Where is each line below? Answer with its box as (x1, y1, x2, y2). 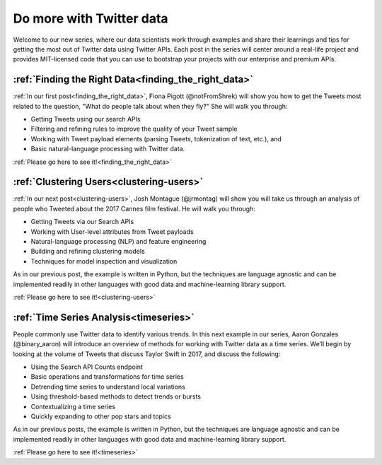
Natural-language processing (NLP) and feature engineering (30, 237, 207, 246)
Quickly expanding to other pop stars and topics (30, 412, 171, 420)
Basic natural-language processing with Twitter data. (30, 145, 185, 153)
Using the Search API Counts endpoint (30, 363, 143, 371)
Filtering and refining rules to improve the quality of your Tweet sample (30, 124, 238, 134)
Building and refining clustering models (30, 247, 145, 256)
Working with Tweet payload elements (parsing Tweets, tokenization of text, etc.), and (30, 134, 282, 143)
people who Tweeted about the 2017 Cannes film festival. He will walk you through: (13, 204, 256, 213)
